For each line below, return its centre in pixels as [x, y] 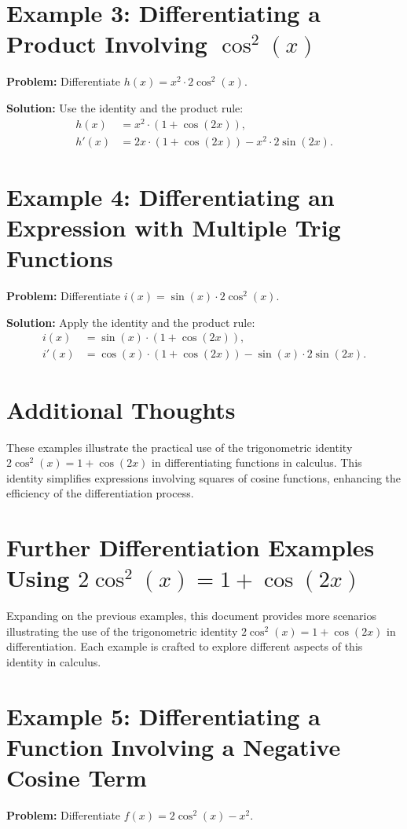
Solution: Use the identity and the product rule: [125, 107]
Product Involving [107, 44]
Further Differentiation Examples [191, 547]
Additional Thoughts [121, 409]
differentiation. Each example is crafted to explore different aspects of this [185, 646]
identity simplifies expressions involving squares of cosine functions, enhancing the [204, 477]
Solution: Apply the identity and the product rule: [131, 322]
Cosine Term [77, 778]
